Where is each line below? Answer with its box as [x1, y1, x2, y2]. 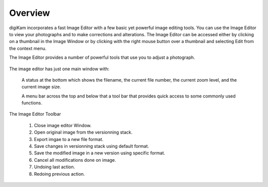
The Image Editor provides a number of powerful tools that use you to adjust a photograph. [9, 54, 196, 60]
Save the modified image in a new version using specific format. [34, 150, 166, 156]
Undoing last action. [34, 164, 75, 170]
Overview [9, 7, 50, 18]
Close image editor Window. [34, 122, 92, 128]
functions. [21, 100, 42, 106]
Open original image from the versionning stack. [34, 129, 133, 136]
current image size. [21, 84, 62, 90]
